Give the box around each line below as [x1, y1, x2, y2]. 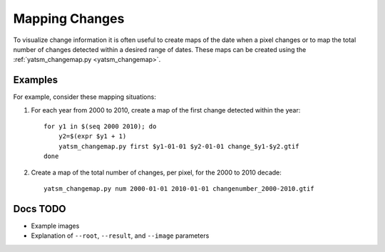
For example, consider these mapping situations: [13, 93, 156, 101]
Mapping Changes [13, 11, 125, 26]
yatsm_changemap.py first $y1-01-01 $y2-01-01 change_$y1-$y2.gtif [58, 142, 299, 150]
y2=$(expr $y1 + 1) [58, 132, 127, 140]
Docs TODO [13, 203, 67, 215]
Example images [31, 221, 80, 230]
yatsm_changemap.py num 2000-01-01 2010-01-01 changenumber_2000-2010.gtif [43, 184, 314, 192]
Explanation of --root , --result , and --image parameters [31, 231, 210, 240]
